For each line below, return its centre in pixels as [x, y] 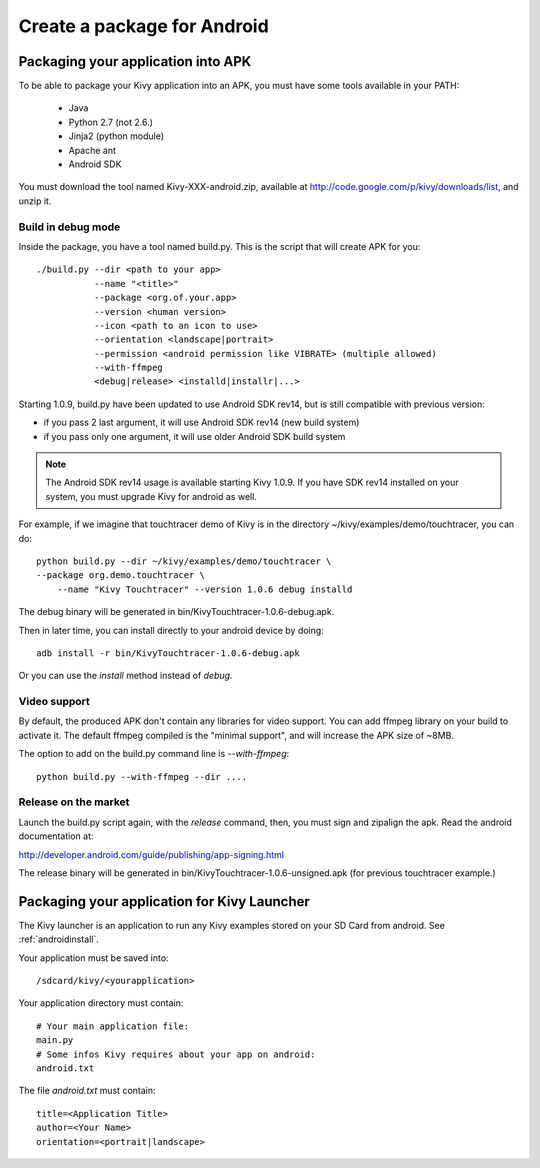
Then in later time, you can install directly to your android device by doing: [171, 630]
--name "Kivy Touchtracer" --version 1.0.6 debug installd [204, 589]
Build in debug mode [69, 227]
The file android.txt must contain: [87, 1091]
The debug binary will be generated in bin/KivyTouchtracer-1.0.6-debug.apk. [176, 612]
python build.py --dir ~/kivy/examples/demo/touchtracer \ [184, 561]
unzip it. [35, 201]
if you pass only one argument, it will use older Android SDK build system [194, 436]
